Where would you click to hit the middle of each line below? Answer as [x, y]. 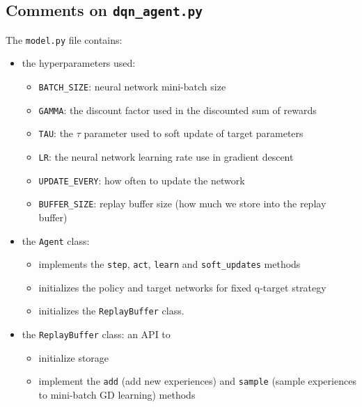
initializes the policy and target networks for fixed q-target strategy [182, 287]
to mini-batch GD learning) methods [117, 395]
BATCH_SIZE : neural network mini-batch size [132, 87]
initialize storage [74, 357]
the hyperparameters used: [79, 63]
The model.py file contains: [64, 39]
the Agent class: [56, 240]
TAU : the [56, 133]
